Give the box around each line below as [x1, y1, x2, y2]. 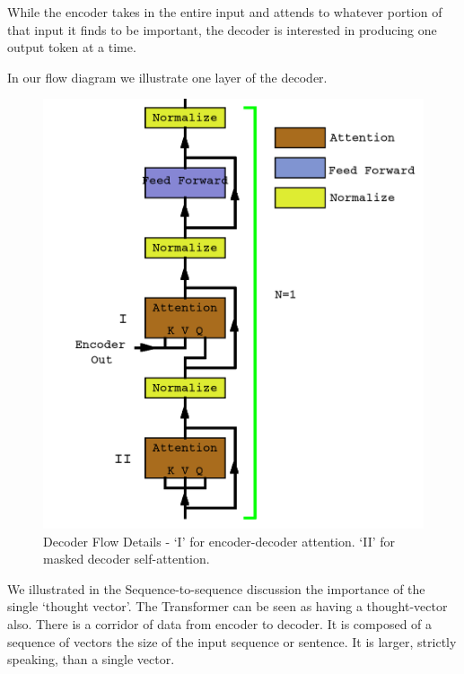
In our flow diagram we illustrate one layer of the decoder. [7, 67, 328, 86]
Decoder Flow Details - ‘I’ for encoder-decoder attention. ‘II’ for [43, 531, 396, 550]
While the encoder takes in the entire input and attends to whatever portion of [7, 3, 442, 21]
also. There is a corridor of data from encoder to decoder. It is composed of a [7, 615, 433, 634]
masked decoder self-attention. [43, 549, 210, 568]
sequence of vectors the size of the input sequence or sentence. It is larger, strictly [7, 632, 457, 651]
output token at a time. [7, 38, 136, 57]
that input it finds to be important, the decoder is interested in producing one [7, 20, 437, 39]
